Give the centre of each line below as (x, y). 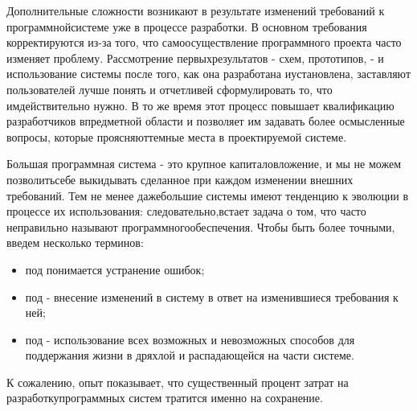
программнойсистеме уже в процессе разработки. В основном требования (187, 26)
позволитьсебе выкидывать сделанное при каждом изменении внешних (180, 179)
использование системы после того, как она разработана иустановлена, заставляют (209, 74)
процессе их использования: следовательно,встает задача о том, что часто (186, 211)
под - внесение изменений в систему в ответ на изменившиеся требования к (212, 296)
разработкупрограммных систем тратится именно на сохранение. (165, 398)
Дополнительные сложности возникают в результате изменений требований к (196, 10)
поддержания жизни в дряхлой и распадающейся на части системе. (190, 355)
